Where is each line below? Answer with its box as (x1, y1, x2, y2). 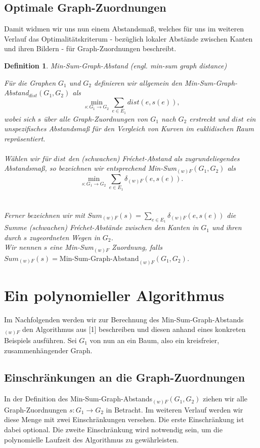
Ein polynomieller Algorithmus (4, 284, 225, 305)
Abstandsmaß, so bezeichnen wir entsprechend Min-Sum (4, 163, 177, 173)
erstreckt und (189, 113, 229, 124)
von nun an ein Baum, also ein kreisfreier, (90, 334, 220, 345)
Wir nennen (4, 242, 41, 252)
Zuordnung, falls (112, 242, 163, 252)
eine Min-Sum (50, 242, 94, 252)
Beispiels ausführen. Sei (4, 334, 77, 345)
